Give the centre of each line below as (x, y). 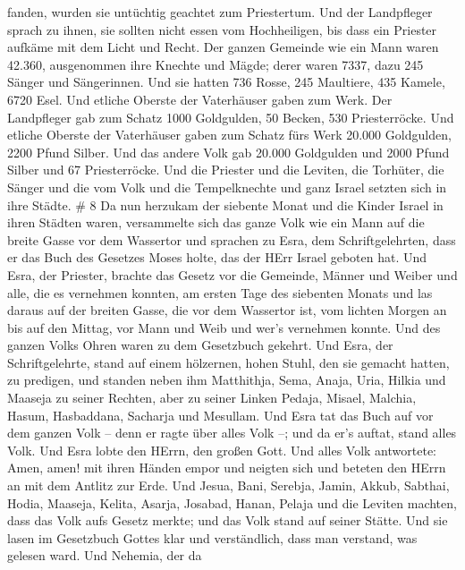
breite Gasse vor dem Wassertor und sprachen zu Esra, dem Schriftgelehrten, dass (232, 239)
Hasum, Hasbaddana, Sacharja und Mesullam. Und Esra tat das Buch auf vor (220, 415)
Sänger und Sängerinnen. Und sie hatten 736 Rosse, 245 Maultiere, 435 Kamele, (226, 82)
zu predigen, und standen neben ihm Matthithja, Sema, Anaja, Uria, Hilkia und (227, 380)
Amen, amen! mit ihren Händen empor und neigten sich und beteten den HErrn (227, 468)
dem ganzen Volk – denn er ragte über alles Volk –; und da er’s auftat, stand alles (232, 433)
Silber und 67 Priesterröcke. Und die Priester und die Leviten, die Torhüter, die (226, 170)
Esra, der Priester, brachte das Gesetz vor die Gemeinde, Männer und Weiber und (232, 274)
